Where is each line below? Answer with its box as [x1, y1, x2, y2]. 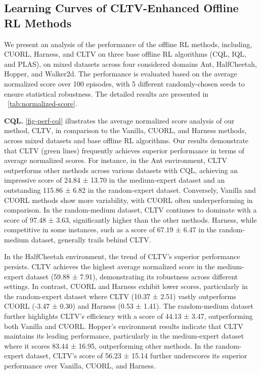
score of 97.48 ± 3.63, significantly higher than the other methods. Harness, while [4, 214, 257, 225]
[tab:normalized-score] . [8, 98, 77, 109]
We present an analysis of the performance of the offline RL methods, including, [4, 38, 252, 49]
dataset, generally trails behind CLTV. [31, 234, 151, 244]
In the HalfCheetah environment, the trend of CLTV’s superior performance [4, 251, 240, 262]
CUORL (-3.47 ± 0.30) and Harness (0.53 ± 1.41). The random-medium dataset [4, 301, 254, 311]
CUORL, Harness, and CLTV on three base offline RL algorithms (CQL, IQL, [4, 49, 246, 59]
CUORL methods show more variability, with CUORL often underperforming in [4, 194, 253, 205]
